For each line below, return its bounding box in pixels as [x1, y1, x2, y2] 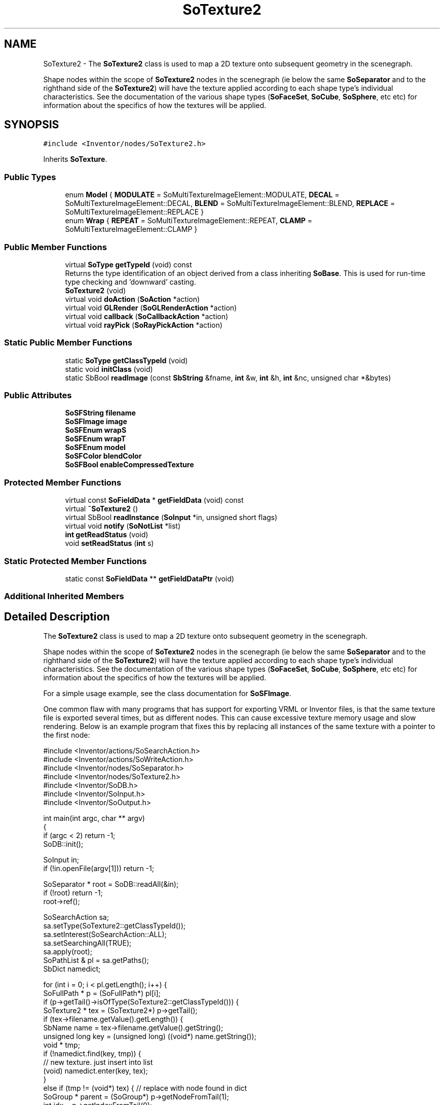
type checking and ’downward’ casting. [65, 277, 196, 286]
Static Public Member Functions [4, 337, 133, 348]
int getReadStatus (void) [65, 530, 149, 539]
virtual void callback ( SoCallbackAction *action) [65, 312, 229, 321]
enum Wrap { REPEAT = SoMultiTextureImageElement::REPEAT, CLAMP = [65, 216, 313, 225]
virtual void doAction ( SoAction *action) [65, 294, 200, 303]
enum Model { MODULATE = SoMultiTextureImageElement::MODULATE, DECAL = [65, 190, 340, 199]
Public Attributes [4, 390, 72, 401]
